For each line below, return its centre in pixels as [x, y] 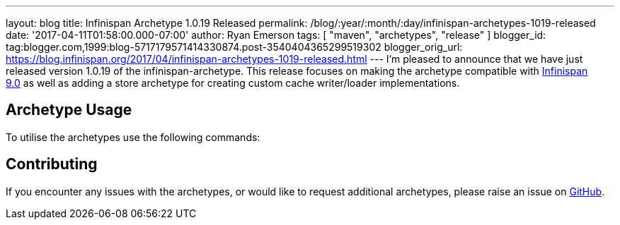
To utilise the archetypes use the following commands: [133, 137]
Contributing [52, 164]
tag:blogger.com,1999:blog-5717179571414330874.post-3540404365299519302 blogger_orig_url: [234, 47]
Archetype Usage [69, 110]
